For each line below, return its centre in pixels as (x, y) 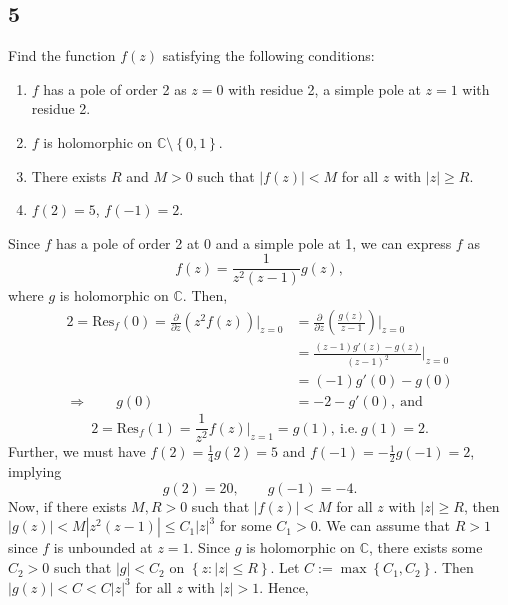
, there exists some (426, 547)
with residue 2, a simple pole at (324, 88)
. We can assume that (384, 525)
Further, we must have (77, 451)
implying (35, 471)
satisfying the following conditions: (268, 55)
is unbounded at (103, 547)
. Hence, (284, 586)
